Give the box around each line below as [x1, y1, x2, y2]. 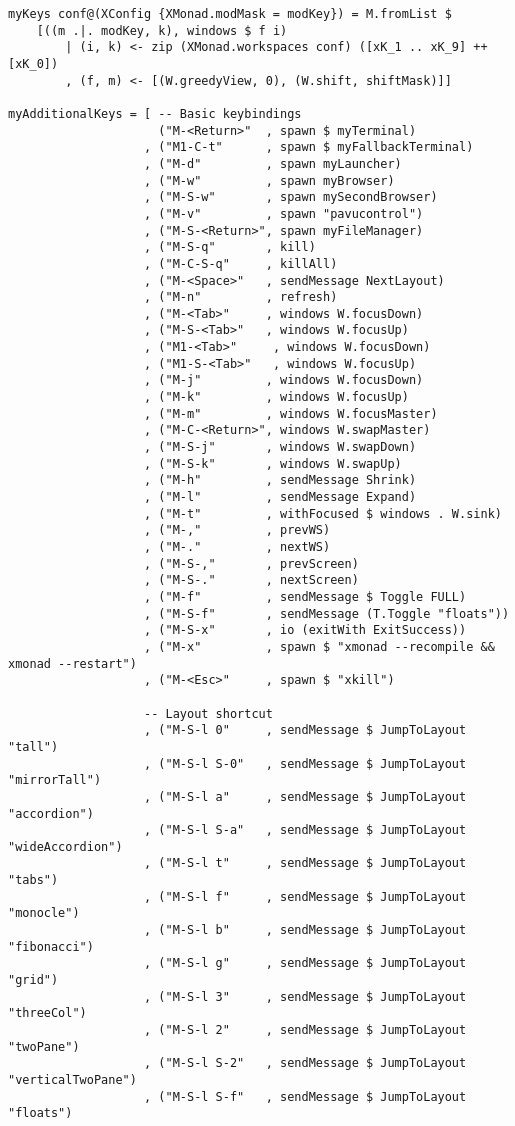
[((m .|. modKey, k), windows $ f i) [36, 23, 288, 38]
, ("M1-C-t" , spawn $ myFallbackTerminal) [144, 140, 474, 155]
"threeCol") [8, 1006, 87, 1021]
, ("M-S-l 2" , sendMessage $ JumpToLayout [144, 1023, 467, 1038]
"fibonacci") [8, 939, 94, 954]
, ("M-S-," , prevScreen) [144, 556, 359, 571]
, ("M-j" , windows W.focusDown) [144, 373, 424, 388]
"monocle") [8, 906, 80, 921]
